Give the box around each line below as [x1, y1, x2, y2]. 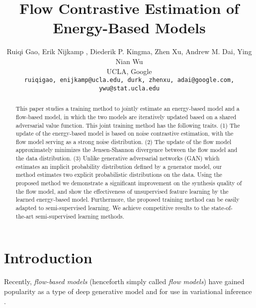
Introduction [4, 247, 92, 268]
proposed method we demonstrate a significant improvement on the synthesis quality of [15, 179, 242, 187]
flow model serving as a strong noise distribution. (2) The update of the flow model [15, 137, 232, 146]
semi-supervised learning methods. [35, 212, 124, 220]
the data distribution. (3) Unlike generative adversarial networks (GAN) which [15, 154, 220, 162]
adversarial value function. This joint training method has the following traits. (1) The [15, 121, 240, 129]
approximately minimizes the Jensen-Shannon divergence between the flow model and [15, 146, 238, 154]
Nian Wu [115, 56, 143, 66]
